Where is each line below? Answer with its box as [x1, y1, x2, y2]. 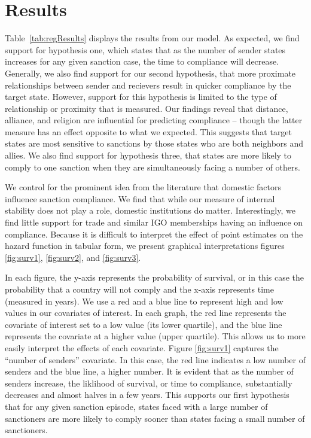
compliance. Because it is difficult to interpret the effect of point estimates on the [5, 227, 303, 240]
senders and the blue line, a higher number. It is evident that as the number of [5, 365, 294, 378]
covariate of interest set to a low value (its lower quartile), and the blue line [5, 318, 282, 330]
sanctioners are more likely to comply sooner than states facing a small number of [5, 412, 305, 424]
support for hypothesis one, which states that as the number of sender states [5, 43, 286, 56]
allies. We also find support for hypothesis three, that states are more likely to [5, 149, 292, 162]
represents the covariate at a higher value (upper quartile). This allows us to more [5, 330, 306, 342]
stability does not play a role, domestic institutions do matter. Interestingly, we [5, 204, 295, 217]
